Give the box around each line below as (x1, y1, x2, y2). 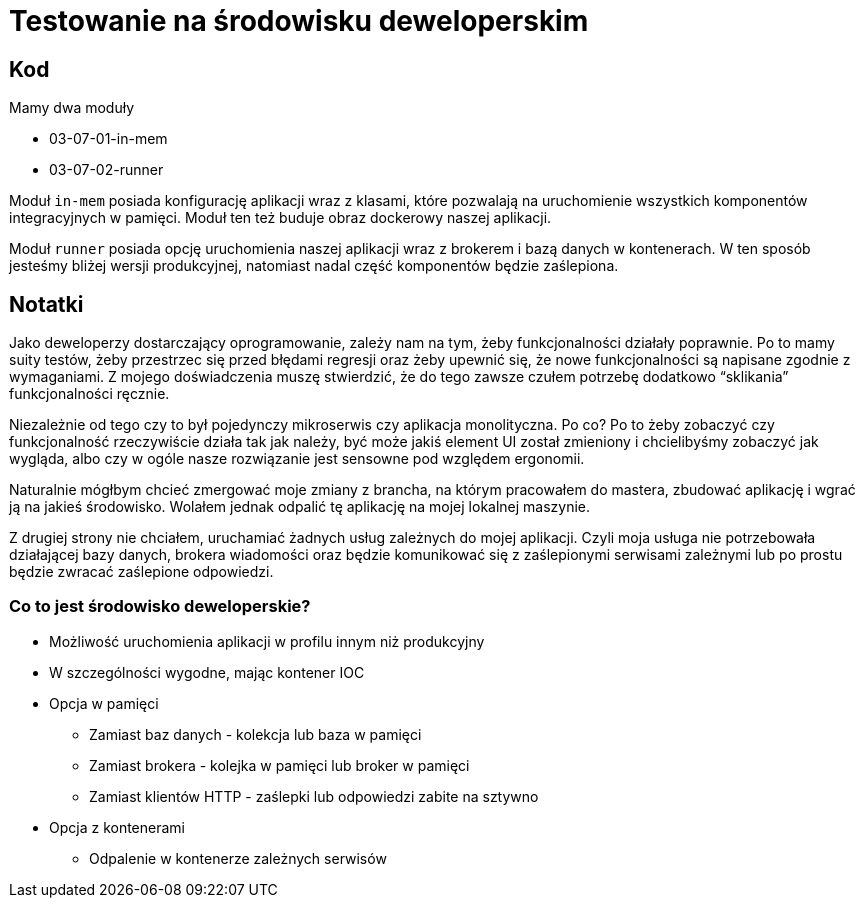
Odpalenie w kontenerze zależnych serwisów (89, 849, 387, 867)
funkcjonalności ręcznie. (9, 385, 170, 403)
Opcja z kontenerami (49, 818, 185, 836)
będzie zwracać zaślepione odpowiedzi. (9, 563, 274, 581)
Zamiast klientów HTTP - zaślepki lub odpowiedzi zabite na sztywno (89, 787, 539, 805)
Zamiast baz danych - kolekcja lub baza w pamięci (89, 725, 422, 743)
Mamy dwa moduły (9, 99, 135, 117)
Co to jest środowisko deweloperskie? (9, 596, 311, 617)
